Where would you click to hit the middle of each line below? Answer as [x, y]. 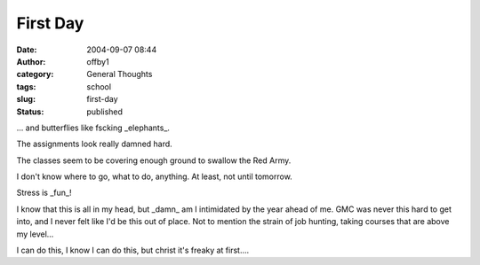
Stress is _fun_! [44, 193]
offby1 [98, 61]
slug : [26, 99]
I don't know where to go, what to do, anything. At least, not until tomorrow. [154, 176]
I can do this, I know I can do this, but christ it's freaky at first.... [133, 250]
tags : [26, 86]
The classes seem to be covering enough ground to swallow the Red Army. [154, 160]
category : [35, 74]
